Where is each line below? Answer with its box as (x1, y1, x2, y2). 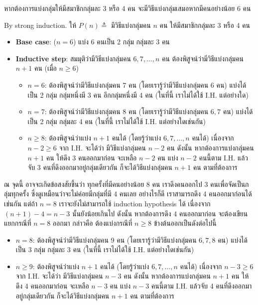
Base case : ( (15, 36, 56, 47)
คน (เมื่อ (34, 63, 57, 73)
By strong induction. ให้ (4, 19, 77, 30)
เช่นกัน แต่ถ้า (4, 198, 38, 208)
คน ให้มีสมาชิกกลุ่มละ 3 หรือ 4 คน (159, 19, 250, 30)
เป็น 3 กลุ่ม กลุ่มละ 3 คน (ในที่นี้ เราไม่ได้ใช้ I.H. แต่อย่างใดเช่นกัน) (15, 244, 194, 255)
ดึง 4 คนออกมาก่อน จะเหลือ (15, 281, 89, 291)
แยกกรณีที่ (4, 218, 31, 228)
